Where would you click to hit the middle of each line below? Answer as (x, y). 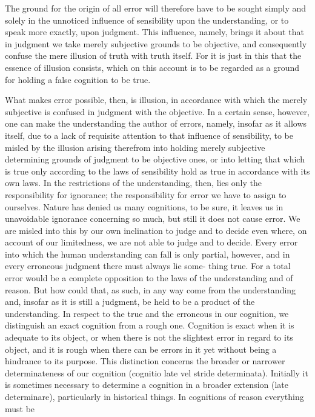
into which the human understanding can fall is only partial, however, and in (148, 254)
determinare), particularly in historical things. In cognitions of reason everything (154, 396)
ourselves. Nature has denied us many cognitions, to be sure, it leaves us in (144, 206)
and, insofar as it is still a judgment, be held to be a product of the (130, 302)
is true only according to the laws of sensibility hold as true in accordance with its (157, 171)
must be (20, 408)
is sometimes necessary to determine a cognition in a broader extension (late (147, 385)
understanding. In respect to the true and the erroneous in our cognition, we (147, 313)
